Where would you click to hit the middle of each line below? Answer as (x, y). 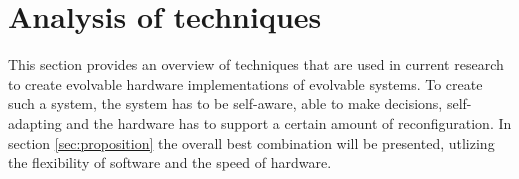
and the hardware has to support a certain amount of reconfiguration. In (289, 122)
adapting (35, 122)
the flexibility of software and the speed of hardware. (170, 162)
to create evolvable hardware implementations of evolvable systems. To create (245, 83)
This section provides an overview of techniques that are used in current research (256, 64)
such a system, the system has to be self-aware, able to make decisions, (225, 103)
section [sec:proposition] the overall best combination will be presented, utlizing (251, 142)
